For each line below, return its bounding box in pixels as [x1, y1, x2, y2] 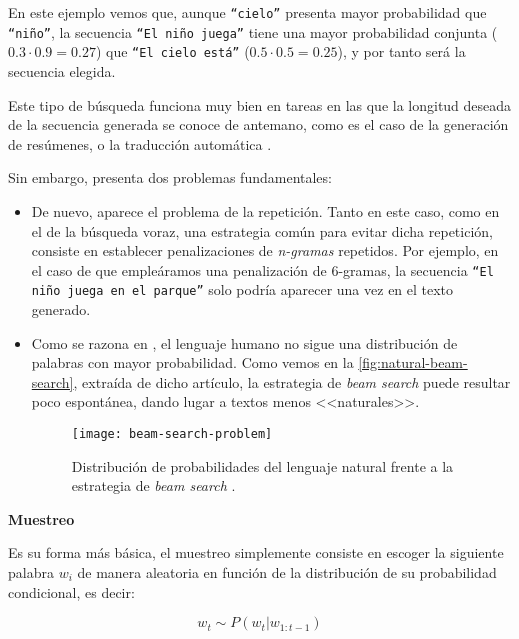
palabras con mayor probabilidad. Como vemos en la [31, 352, 354, 373]
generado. [31, 299, 91, 320]
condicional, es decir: [8, 581, 135, 602]
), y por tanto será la [337, 41, 466, 62]
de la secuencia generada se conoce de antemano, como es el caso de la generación [8, 114, 509, 135]
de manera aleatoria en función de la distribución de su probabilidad [77, 562, 497, 583]
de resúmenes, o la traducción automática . [8, 133, 272, 154]
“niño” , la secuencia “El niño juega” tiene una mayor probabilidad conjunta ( [8, 21, 498, 42]
